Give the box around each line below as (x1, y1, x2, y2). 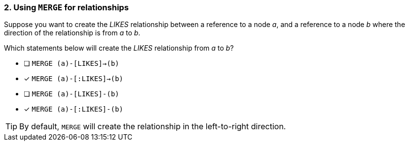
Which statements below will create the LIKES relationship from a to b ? (4, 44, 234, 53)
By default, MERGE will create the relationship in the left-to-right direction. (19, 121, 286, 132)
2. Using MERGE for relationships (4, 2, 129, 12)
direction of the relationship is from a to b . (4, 29, 141, 37)
